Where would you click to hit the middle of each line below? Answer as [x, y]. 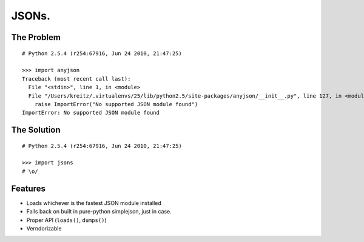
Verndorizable [44, 228]
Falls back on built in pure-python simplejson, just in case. [99, 212]
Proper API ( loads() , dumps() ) [66, 220]
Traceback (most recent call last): [76, 79]
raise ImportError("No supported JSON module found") [116, 104]
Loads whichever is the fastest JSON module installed [94, 203]
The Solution [36, 130]
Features [28, 188]
